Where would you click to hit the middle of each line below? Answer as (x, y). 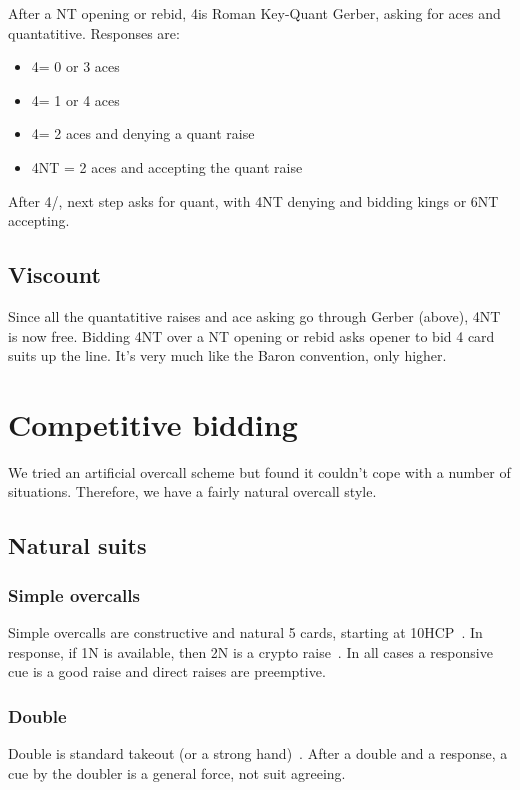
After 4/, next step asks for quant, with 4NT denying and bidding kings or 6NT (253, 200)
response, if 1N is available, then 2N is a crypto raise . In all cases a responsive (250, 651)
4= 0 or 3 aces (75, 66)
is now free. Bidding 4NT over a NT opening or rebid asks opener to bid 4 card (251, 335)
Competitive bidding (153, 423)
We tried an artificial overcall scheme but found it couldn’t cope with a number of (259, 471)
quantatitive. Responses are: (94, 32)
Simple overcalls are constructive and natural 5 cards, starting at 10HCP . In (245, 632)
